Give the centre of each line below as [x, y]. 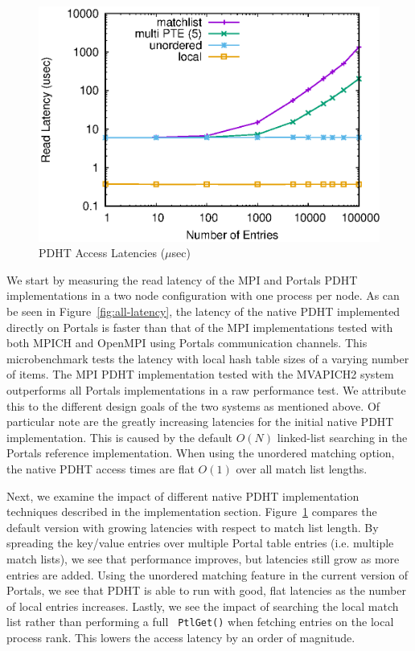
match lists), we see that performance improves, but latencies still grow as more [203, 558]
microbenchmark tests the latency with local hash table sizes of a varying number [208, 358]
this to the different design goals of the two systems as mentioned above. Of [193, 405]
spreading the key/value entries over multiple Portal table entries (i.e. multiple [200, 543]
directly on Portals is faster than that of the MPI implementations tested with [200, 327]
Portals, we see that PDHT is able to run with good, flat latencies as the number [206, 590]
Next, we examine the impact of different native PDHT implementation [183, 495]
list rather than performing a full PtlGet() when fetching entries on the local [200, 622]
